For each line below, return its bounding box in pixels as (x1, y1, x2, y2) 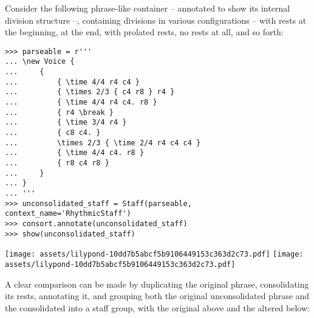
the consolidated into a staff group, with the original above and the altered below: (5, 301, 310, 314)
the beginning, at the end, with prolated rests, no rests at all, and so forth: (5, 26, 284, 38)
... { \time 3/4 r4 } (5, 118, 127, 127)
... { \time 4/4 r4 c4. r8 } (5, 98, 157, 107)
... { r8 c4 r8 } (5, 159, 109, 167)
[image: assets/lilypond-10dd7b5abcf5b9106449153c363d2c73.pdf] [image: (5, 250, 304, 259)
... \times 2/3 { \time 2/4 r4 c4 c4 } (5, 138, 201, 147)
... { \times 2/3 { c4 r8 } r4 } (5, 88, 175, 97)
